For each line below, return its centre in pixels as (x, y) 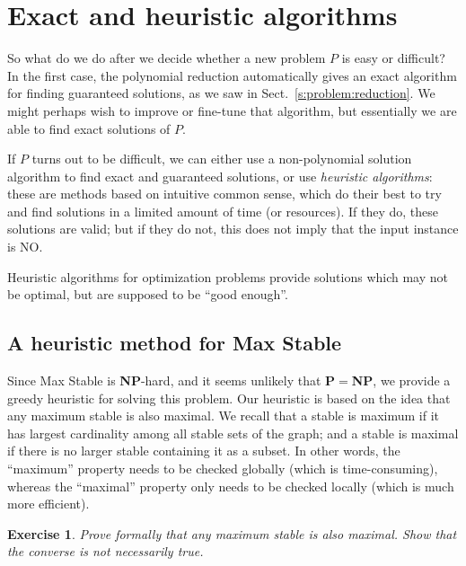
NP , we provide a (401, 380)
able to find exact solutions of (89, 128)
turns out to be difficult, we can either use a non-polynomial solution (222, 159)
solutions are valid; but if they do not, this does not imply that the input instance (233, 229)
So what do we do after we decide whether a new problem (167, 58)
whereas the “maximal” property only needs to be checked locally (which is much (231, 486)
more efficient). (48, 504)
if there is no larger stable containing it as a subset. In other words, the (204, 451)
